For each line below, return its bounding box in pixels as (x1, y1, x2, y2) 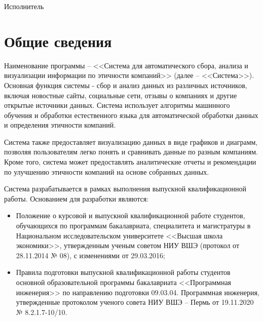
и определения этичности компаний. (4, 119, 116, 130)
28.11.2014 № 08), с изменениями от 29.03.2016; (16, 250, 165, 260)
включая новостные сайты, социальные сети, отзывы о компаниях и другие (4, 90, 237, 100)
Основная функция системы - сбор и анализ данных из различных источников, (4, 79, 247, 90)
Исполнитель (4, 1, 44, 11)
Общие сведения (4, 30, 112, 51)
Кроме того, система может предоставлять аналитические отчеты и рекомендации (4, 156, 256, 167)
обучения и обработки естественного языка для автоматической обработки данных (4, 109, 258, 120)
